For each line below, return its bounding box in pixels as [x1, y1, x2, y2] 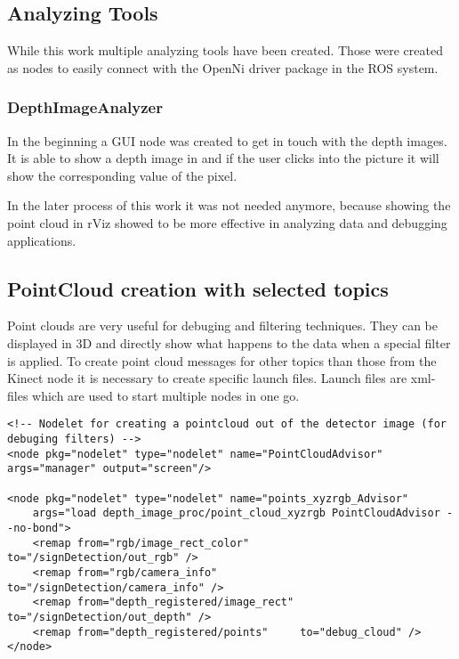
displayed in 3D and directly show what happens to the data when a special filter [7, 333, 451, 352]
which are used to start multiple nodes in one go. [32, 386, 300, 404]
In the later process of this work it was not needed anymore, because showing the [7, 196, 451, 215]
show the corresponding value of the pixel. [7, 166, 238, 184]
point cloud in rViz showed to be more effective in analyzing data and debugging [7, 213, 447, 232]
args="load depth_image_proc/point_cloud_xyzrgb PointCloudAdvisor [32, 507, 440, 520]
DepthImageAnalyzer [7, 96, 163, 118]
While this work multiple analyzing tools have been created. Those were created [7, 41, 443, 60]
